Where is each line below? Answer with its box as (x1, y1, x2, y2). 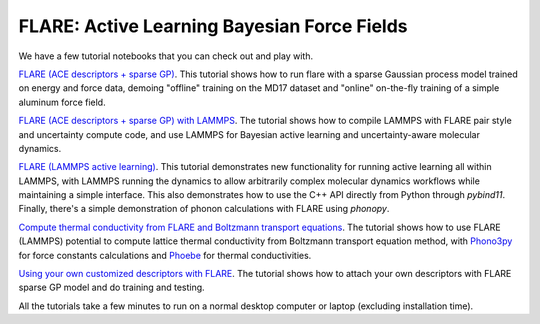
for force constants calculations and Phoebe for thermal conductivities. (18, 249, 312, 261)
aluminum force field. (18, 96, 106, 108)
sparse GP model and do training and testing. (18, 281, 205, 294)
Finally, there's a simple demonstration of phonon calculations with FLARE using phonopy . (18, 203, 390, 215)
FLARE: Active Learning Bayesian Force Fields (18, 15, 408, 37)
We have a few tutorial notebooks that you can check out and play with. (18, 50, 314, 62)
